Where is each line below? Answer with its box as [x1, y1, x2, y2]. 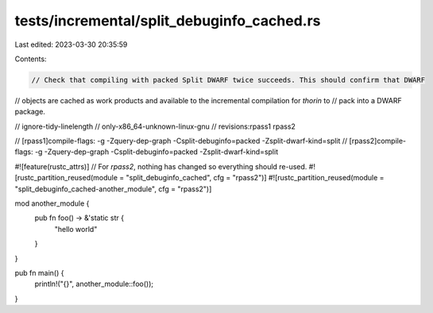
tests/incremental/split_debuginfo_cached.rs [14, 12, 321, 29]
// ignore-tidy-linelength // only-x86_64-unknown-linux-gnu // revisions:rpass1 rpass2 [14, 122, 296, 131]
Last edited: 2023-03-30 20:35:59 [14, 40, 128, 49]
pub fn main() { [14, 268, 64, 277]
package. [14, 107, 45, 117]
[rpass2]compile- [349, 136, 407, 146]
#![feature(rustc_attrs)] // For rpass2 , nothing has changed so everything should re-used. [14, 161, 307, 171]
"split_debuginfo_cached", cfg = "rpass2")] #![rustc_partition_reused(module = [126, 173, 385, 183]
